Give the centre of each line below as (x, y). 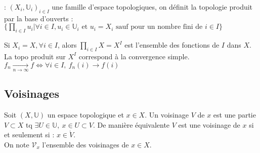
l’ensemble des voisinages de (85, 144)
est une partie (234, 115)
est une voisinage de (209, 124)
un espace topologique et (85, 115)
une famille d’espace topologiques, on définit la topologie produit (152, 7)
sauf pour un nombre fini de (159, 27)
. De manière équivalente (131, 124)
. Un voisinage (167, 115)
